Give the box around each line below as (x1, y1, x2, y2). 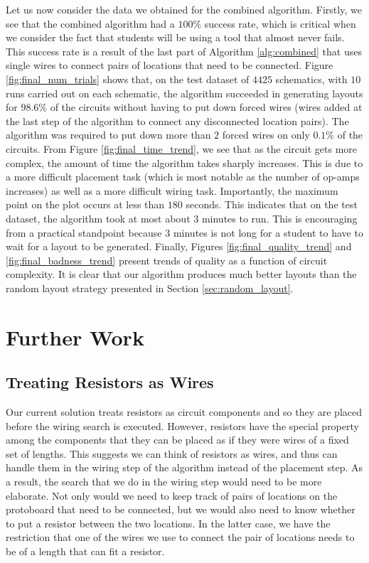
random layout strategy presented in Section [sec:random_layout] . (6, 280, 294, 295)
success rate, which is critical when (204, 16, 356, 31)
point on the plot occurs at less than (6, 197, 165, 212)
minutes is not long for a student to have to (173, 225, 363, 240)
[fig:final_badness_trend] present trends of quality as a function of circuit (6, 252, 328, 267)
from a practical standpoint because (6, 225, 162, 240)
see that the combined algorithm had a (6, 16, 175, 31)
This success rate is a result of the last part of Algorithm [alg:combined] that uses (6, 43, 362, 58)
